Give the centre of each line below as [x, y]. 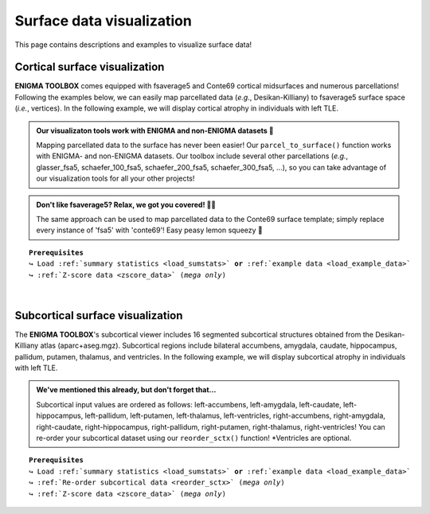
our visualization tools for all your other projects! [115, 178]
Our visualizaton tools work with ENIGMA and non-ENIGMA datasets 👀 [155, 130]
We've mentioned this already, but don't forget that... [126, 390]
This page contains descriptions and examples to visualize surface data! [133, 45]
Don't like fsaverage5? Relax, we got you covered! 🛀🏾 [126, 204]
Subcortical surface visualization [99, 315]
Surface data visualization [104, 21]
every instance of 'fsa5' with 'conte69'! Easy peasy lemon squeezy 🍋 [149, 230]
